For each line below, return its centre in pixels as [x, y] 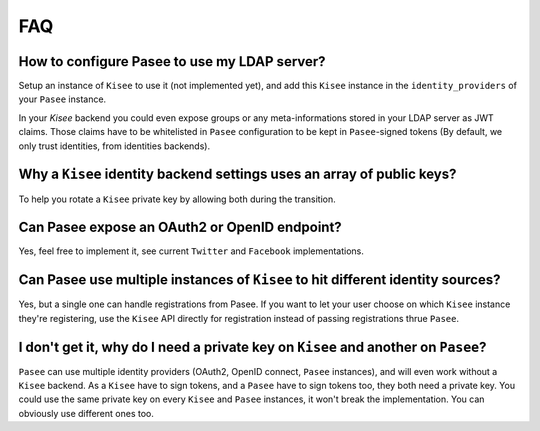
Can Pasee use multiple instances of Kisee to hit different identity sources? [259, 280]
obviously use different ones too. [86, 413]
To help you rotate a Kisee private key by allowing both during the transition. [177, 199]
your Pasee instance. [62, 99]
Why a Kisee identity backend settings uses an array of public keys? [237, 174]
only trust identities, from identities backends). [114, 146]
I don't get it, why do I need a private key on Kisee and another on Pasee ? [252, 346]
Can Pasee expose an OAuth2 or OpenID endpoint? [180, 227]
